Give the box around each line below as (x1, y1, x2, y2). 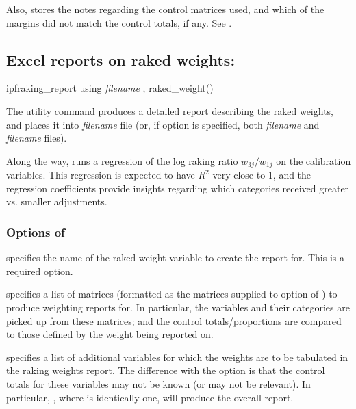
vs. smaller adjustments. (6, 194, 107, 209)
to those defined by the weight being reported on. (6, 327, 214, 341)
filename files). (6, 131, 67, 145)
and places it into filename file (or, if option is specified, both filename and (6, 117, 320, 131)
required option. (6, 263, 73, 278)
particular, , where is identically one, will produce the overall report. (6, 390, 294, 404)
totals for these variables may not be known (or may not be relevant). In (6, 376, 311, 391)
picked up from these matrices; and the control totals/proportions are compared (6, 313, 342, 328)
